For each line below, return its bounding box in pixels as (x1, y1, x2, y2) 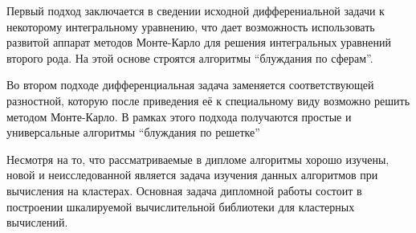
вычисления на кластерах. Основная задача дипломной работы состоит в (6, 182, 362, 198)
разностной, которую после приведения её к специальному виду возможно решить (6, 92, 410, 108)
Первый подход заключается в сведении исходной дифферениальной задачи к (6, 2, 385, 18)
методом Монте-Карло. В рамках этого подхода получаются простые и (6, 108, 352, 125)
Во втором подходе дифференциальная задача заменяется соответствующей (6, 76, 374, 93)
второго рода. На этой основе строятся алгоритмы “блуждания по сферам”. (6, 49, 373, 66)
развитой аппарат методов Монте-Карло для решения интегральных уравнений (6, 34, 392, 51)
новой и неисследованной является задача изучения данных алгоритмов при (6, 166, 378, 183)
